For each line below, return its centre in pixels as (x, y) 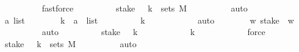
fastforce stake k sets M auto (145, 8)
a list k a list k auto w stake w (149, 20)
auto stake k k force (153, 32)
